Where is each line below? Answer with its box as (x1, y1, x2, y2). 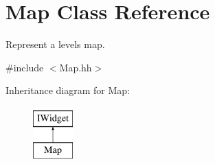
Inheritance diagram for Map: (5, 83, 130, 97)
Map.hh (59, 60, 92, 74)
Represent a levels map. (5, 37, 105, 51)
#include (5, 60, 44, 74)
